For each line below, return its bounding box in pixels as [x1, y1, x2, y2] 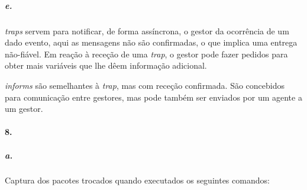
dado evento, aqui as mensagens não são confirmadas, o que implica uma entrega [5, 36, 298, 49]
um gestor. [5, 102, 43, 115]
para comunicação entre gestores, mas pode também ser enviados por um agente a [5, 91, 302, 103]
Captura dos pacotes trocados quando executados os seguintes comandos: [5, 174, 270, 186]
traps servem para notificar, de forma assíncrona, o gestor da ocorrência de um [5, 24, 289, 37]
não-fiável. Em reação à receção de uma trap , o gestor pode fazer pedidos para [5, 47, 288, 60]
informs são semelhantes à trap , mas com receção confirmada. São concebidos [5, 79, 285, 91]
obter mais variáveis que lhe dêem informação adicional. [5, 59, 207, 72]
